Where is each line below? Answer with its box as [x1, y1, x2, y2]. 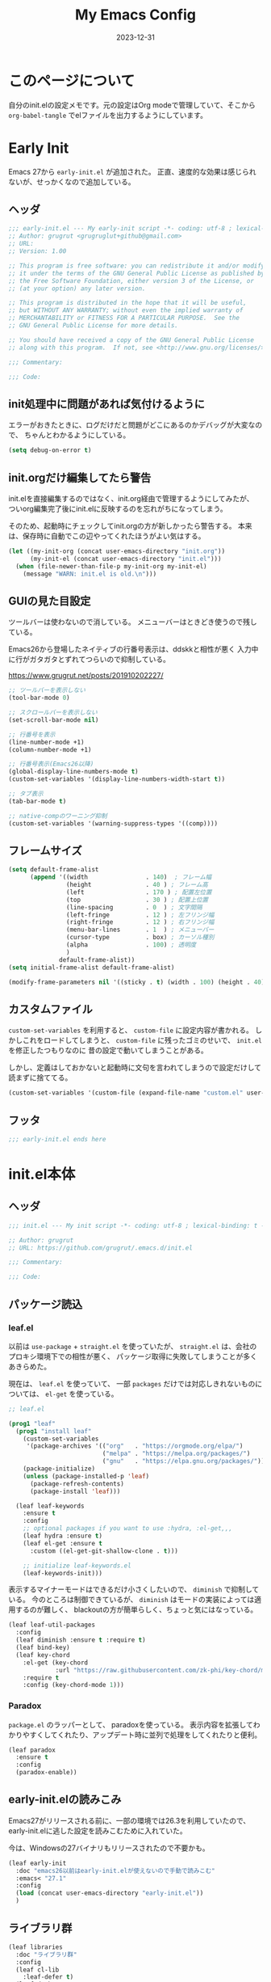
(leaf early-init [8, 1859, 67, 1867]
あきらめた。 [8, 1361, 51, 1371]
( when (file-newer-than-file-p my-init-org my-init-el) [15, 562, 207, 571]
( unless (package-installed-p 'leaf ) [23, 1472, 150, 1480]
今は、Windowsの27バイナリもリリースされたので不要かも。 [8, 1843, 210, 1853]
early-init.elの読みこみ [8, 1793, 122, 1807]
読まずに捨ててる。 [8, 1073, 73, 1082]
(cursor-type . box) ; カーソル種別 [65, 934, 215, 942]
